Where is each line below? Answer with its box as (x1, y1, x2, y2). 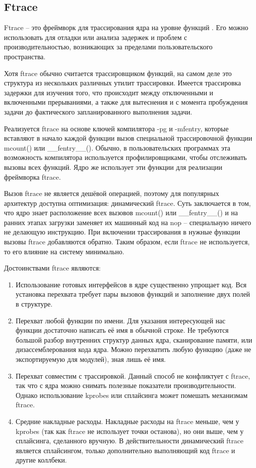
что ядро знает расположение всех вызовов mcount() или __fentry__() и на (4, 207, 238, 218)
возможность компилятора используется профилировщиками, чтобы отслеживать (4, 152, 247, 162)
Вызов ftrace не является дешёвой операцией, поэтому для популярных (4, 188, 219, 198)
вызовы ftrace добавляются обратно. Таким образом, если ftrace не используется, (4, 236, 250, 247)
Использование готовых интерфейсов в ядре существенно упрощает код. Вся (15, 279, 247, 289)
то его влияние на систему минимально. (4, 246, 125, 256)
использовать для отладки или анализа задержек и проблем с (4, 32, 187, 42)
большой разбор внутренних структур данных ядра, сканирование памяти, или (15, 334, 253, 345)
